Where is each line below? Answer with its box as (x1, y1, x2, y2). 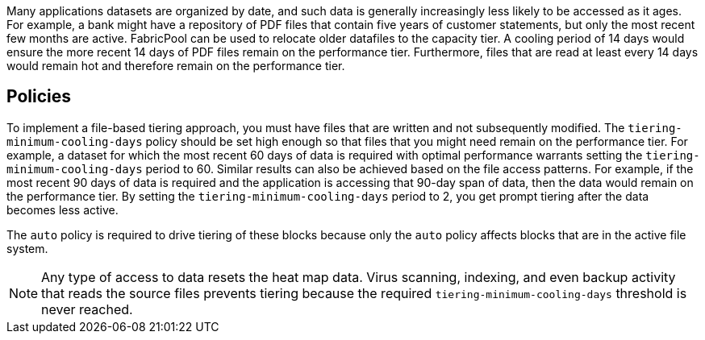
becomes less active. (6, 202, 119, 217)
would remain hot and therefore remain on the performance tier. (6, 59, 345, 73)
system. (6, 241, 48, 255)
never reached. (41, 301, 133, 317)
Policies (6, 86, 72, 107)
